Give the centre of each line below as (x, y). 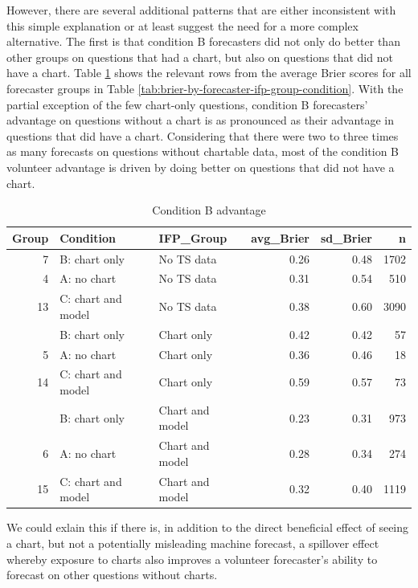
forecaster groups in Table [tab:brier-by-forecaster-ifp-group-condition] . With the (205, 88)
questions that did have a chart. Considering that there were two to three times (203, 135)
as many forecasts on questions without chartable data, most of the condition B (203, 151)
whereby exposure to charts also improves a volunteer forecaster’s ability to (192, 559)
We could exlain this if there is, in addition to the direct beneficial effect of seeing (208, 527)
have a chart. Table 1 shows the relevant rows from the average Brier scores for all (209, 73)
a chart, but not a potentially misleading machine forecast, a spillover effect (193, 543)
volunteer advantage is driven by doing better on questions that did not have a (201, 167)
